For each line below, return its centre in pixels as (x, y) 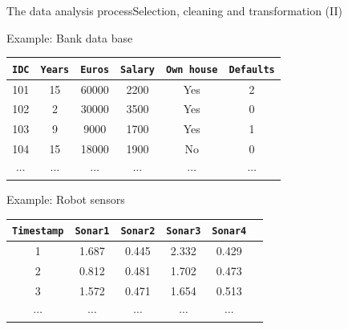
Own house (192, 69)
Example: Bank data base (70, 37)
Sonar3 (184, 232)
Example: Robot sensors (66, 199)
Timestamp (38, 232)
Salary (138, 69)
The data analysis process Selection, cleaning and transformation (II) (174, 10)
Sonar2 (138, 232)
